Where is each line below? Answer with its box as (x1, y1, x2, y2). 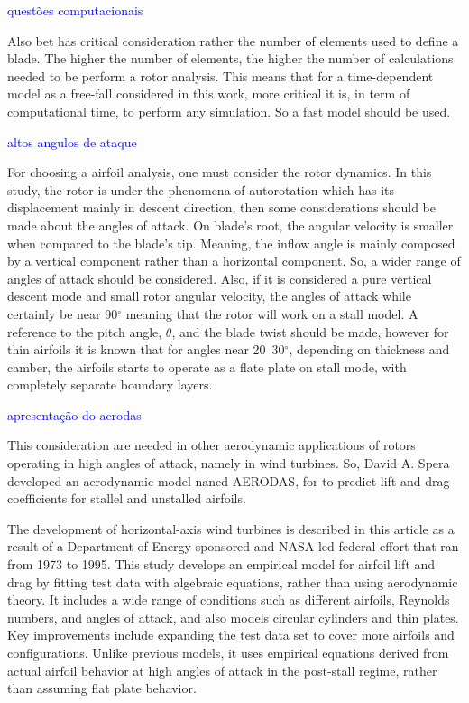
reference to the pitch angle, (7, 322, 162, 341)
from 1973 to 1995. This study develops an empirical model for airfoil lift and (7, 555, 436, 574)
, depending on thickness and (289, 340, 450, 359)
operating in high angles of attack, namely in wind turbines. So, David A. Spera (7, 454, 450, 473)
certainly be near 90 (7, 304, 118, 323)
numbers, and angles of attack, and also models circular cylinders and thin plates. (7, 607, 459, 626)
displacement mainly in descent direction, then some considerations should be (7, 198, 436, 217)
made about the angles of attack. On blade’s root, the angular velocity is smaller (7, 215, 454, 234)
